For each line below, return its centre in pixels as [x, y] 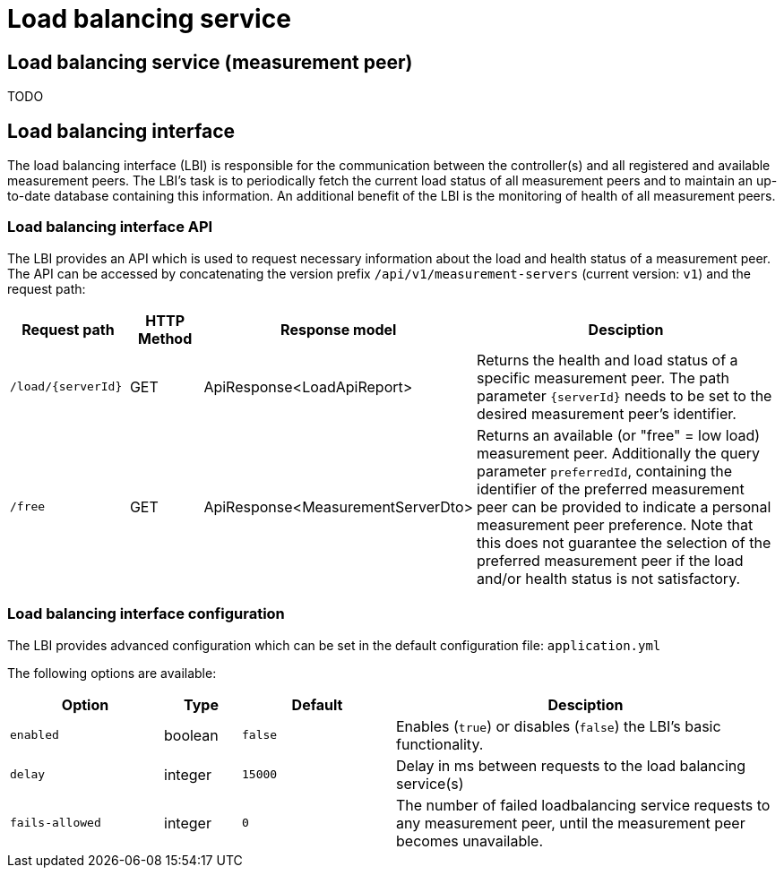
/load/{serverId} [66, 387]
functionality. [440, 744]
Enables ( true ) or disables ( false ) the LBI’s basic [559, 726]
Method [165, 338]
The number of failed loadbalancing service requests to [583, 805]
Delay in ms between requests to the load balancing [571, 765]
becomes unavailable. [470, 841]
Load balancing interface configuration [146, 614]
